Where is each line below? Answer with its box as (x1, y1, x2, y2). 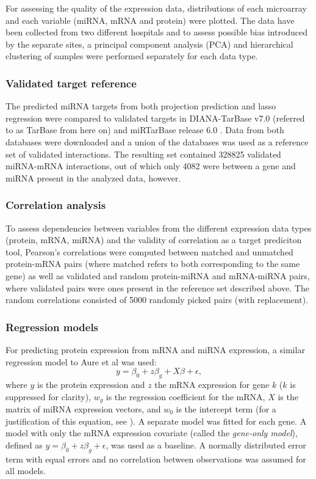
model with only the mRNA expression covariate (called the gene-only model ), (5, 426, 298, 439)
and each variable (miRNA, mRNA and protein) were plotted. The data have (5, 13, 295, 26)
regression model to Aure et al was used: (5, 355, 157, 368)
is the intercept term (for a (176, 402, 276, 415)
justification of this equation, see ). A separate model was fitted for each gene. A (5, 414, 307, 427)
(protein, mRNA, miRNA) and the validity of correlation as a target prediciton (5, 233, 302, 246)
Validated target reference (5, 75, 137, 90)
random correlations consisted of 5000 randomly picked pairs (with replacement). (5, 293, 308, 306)
